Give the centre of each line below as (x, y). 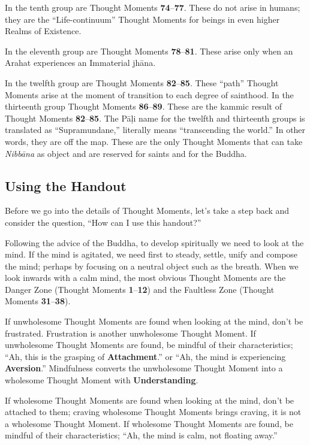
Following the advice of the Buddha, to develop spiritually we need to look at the (154, 242)
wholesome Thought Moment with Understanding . (102, 380)
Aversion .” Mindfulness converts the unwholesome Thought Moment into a (144, 368)
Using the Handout (66, 185)
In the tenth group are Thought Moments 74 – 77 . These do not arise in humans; (153, 7)
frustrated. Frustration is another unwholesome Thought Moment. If (130, 333)
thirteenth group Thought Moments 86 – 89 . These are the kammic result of (143, 106)
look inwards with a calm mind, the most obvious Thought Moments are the (145, 278)
